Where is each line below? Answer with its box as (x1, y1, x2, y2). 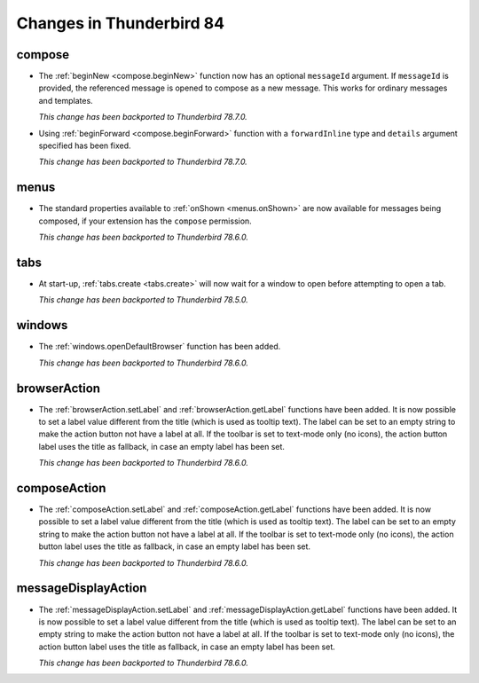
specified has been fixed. (38, 140, 131, 151)
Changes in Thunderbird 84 (16, 13, 225, 33)
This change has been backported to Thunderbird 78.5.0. (38, 294, 248, 305)
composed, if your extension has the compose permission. (38, 216, 252, 226)
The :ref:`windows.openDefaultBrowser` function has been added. (38, 341, 281, 352)
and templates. (38, 95, 93, 106)
